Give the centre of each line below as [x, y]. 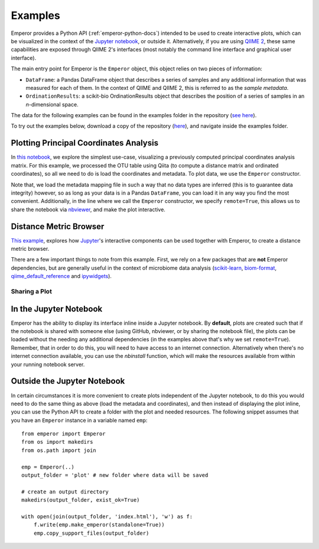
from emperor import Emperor [64, 434]
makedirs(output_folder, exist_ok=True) [81, 500]
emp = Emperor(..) [48, 467]
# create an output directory [65, 492]
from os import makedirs [57, 442]
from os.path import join [59, 450]
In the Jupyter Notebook [57, 309]
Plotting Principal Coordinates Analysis [85, 143]
